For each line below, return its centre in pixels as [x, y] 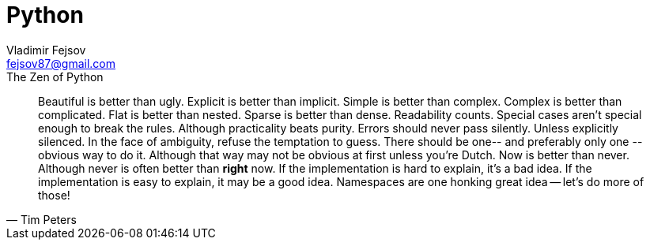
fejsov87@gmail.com [61, 63]
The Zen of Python [55, 76]
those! [54, 195]
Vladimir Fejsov [46, 50]
